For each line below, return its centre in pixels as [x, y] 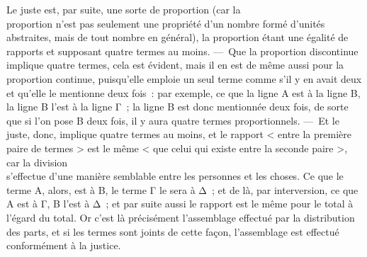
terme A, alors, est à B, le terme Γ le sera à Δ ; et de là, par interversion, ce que [182, 189]
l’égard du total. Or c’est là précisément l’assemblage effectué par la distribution [181, 217]
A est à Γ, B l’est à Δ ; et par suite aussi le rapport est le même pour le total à [180, 204]
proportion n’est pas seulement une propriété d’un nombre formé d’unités [166, 23]
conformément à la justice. [64, 245]
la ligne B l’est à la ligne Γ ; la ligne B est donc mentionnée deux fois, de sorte [177, 107]
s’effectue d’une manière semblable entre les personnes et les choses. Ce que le [175, 176]
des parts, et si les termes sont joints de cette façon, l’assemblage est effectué [173, 231]
